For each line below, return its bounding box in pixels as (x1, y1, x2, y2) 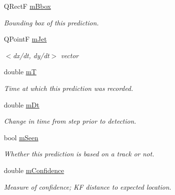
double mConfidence (4, 165, 64, 175)
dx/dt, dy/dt (13, 50, 50, 60)
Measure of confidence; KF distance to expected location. (4, 181, 172, 192)
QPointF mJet (4, 34, 47, 44)
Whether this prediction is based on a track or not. (4, 149, 155, 159)
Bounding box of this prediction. (4, 17, 99, 27)
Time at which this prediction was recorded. (4, 83, 133, 93)
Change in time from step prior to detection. (4, 116, 137, 126)
